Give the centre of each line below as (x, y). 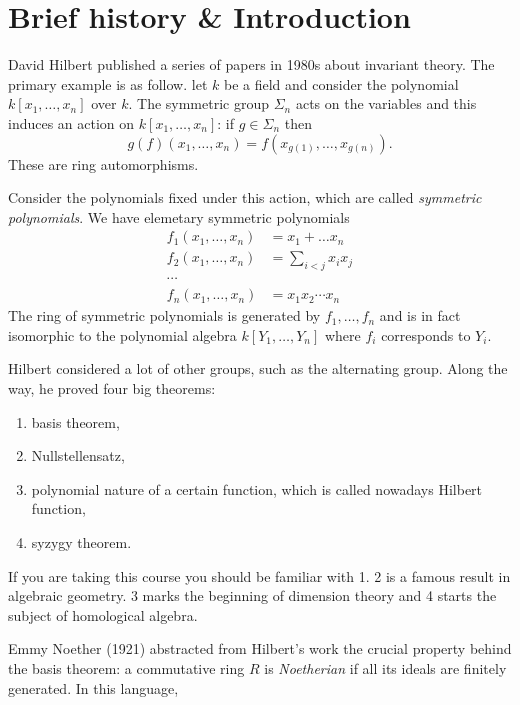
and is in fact (420, 315)
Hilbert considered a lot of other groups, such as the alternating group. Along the (258, 368)
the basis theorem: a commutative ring (126, 667)
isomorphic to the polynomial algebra (122, 334)
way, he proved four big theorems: (112, 387)
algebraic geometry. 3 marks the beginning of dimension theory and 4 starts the (252, 595)
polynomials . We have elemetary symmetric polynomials (179, 216)
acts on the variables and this (386, 103)
